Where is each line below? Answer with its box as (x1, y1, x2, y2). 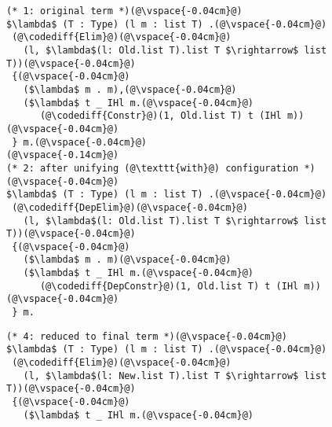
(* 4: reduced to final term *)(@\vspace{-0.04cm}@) (6, 330, 287, 342)
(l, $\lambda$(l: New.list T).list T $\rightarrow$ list (23, 370, 327, 381)
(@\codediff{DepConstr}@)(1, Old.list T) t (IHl (39, 280, 299, 292)
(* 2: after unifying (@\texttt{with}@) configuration (6, 162, 299, 174)
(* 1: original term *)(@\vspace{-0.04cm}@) (6, 6, 243, 17)
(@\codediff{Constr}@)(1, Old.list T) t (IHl (39, 110, 282, 122)
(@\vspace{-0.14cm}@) (6, 149, 119, 161)
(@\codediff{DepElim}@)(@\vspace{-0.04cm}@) (12, 201, 248, 213)
